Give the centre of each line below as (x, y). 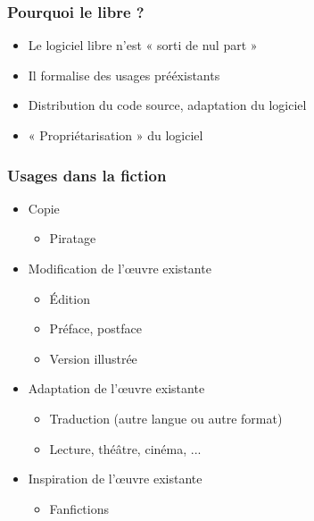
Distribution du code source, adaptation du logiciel (167, 105)
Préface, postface (95, 328)
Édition (70, 298)
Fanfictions (79, 508)
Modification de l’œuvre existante (120, 268)
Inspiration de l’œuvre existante (115, 479)
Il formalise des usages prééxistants (124, 75)
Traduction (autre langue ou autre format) (166, 418)
